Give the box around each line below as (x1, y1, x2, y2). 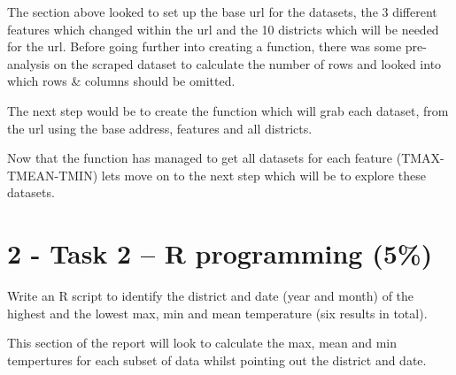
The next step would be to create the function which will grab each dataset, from (7, 101, 449, 119)
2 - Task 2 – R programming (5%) (7, 235, 433, 272)
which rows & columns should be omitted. (7, 72, 236, 90)
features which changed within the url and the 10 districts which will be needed (7, 19, 439, 38)
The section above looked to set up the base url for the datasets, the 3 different (7, 3, 437, 20)
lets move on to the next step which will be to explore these (101, 165, 426, 184)
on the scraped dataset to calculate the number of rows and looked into (53, 54, 442, 73)
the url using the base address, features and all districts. (7, 119, 313, 137)
